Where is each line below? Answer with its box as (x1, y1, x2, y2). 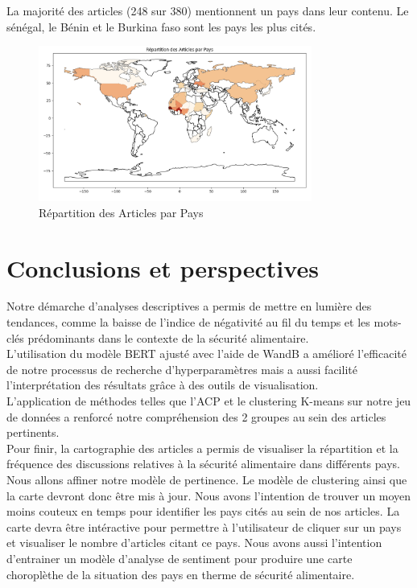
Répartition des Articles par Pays (39, 204, 204, 220)
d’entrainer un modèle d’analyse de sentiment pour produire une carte (6, 549, 353, 566)
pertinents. (6, 424, 60, 441)
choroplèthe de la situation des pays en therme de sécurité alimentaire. (6, 565, 355, 582)
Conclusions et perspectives (6, 251, 319, 284)
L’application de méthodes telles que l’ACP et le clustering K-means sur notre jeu (6, 393, 411, 409)
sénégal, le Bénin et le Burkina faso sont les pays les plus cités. (6, 18, 316, 35)
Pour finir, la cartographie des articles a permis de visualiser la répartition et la (6, 439, 398, 456)
